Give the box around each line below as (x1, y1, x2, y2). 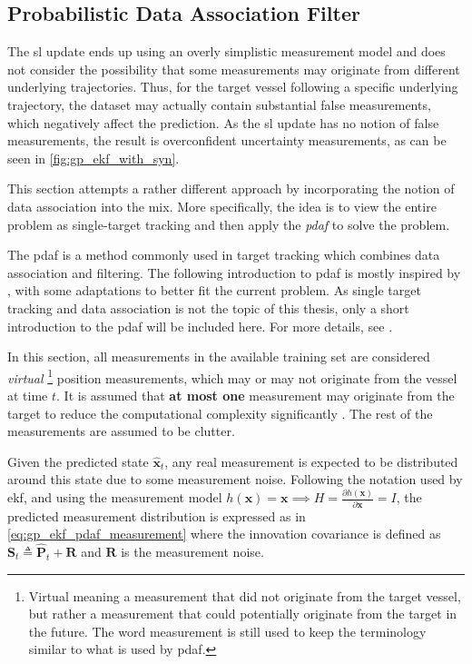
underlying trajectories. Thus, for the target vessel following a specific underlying (7, 77, 458, 96)
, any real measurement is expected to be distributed (164, 451, 458, 471)
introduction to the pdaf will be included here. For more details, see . (7, 316, 393, 335)
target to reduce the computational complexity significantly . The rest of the (7, 403, 433, 422)
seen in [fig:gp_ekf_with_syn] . (7, 148, 180, 167)
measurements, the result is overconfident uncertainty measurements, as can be (7, 131, 447, 150)
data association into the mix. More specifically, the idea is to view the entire (7, 196, 437, 215)
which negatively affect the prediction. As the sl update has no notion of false (7, 113, 439, 132)
